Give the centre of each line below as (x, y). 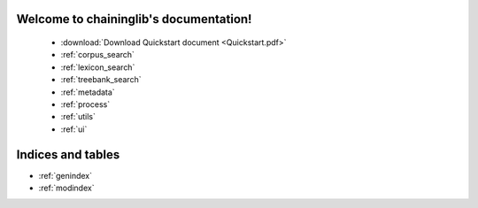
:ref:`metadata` (88, 92)
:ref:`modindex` (66, 188)
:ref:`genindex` (66, 175)
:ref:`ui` (74, 129)
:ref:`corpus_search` (97, 55)
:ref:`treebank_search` (101, 80)
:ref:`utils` (78, 117)
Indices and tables (68, 154)
